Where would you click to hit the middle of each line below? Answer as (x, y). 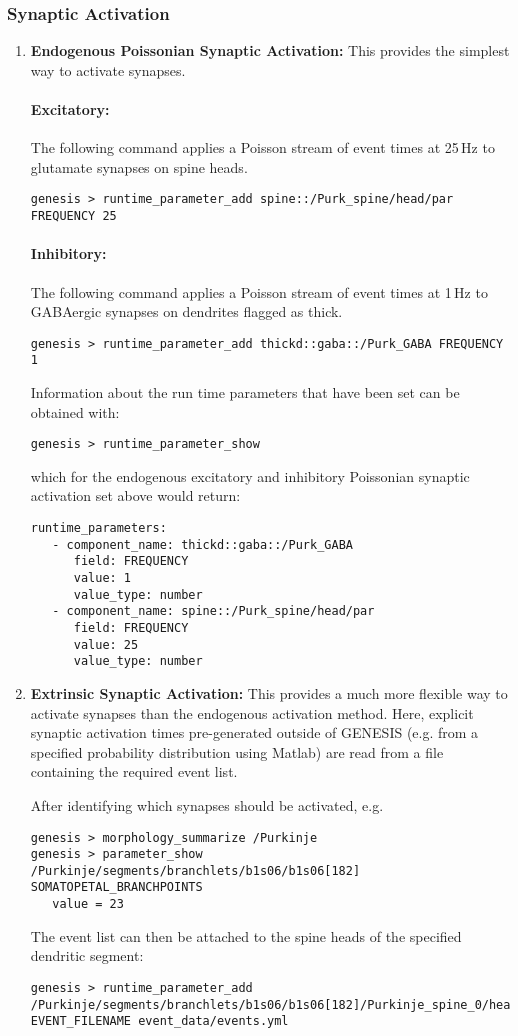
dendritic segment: (87, 955)
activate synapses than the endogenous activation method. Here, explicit (252, 712)
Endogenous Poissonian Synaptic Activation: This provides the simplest (270, 50)
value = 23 (88, 904)
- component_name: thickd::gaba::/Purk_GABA (202, 544)
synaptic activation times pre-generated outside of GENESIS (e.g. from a (254, 732)
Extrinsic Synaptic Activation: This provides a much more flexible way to (269, 692)
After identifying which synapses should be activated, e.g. (207, 804)
